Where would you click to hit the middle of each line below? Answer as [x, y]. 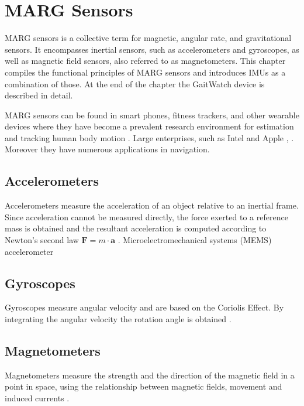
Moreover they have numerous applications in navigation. [107, 149]
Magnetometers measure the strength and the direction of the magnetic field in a [150, 375]
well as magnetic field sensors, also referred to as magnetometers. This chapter [145, 61]
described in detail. [39, 95]
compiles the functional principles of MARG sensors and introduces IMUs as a [145, 72]
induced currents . [37, 398]
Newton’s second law [42, 240]
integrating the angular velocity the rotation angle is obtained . [118, 319]
